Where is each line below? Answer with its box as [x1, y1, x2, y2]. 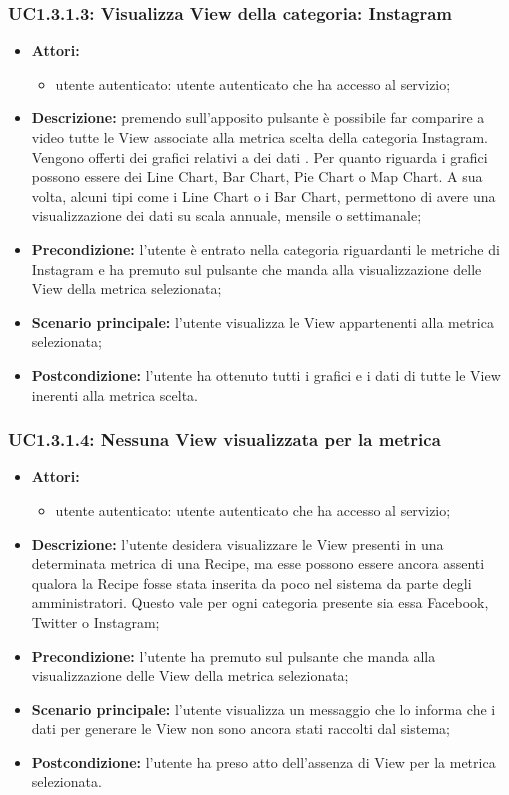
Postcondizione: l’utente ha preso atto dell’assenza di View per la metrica [31, 751, 496, 772]
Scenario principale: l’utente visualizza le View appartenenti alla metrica [31, 311, 494, 332]
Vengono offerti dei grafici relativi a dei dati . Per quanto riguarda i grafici [31, 146, 488, 167]
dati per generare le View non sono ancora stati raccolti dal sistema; [31, 718, 450, 739]
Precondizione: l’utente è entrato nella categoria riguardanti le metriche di [31, 238, 500, 259]
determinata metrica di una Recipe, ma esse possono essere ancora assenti [31, 553, 485, 574]
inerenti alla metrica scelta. [31, 384, 198, 405]
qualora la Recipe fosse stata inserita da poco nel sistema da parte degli [31, 572, 472, 593]
